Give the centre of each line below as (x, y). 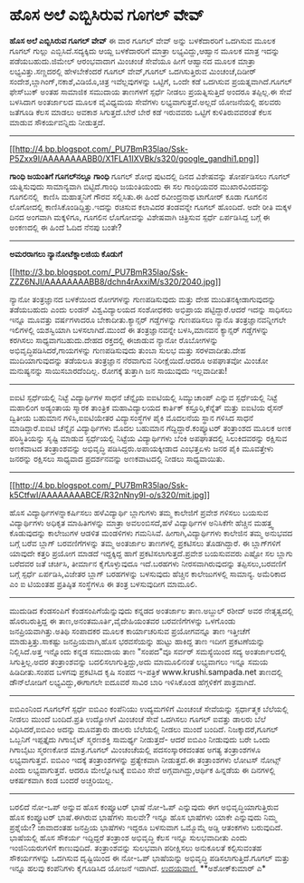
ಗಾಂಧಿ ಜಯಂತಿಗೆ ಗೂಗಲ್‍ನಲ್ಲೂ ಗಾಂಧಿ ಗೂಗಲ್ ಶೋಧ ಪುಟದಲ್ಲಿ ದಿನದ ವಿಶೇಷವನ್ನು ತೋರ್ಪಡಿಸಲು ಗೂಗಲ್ (150, 176)
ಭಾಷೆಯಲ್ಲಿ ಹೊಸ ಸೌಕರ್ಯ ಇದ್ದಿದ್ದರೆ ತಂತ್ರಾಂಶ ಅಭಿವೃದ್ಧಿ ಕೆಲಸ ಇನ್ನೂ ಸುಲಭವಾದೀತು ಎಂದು (128, 837)
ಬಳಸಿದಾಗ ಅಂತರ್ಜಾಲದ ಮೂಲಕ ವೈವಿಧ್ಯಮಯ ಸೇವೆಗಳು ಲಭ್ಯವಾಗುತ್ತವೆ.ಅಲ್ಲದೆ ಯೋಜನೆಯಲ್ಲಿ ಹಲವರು (146, 102)
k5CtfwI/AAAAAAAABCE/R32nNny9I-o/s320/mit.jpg (107, 495)
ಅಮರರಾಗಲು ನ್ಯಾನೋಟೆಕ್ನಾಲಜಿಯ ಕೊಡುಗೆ (66, 253)
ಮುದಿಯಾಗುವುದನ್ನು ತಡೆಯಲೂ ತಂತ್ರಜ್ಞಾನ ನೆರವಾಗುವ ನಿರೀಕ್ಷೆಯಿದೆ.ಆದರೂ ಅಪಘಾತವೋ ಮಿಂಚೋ (139, 360)
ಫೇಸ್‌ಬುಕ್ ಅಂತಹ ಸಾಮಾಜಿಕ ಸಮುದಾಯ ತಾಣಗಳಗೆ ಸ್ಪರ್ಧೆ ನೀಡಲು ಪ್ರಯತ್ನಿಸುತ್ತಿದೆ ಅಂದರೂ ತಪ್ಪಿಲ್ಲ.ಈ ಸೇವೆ (151, 92)
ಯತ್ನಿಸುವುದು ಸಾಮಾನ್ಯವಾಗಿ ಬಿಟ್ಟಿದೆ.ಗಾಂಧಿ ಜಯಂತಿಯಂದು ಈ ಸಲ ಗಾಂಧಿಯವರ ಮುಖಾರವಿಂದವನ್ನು (139, 186)
